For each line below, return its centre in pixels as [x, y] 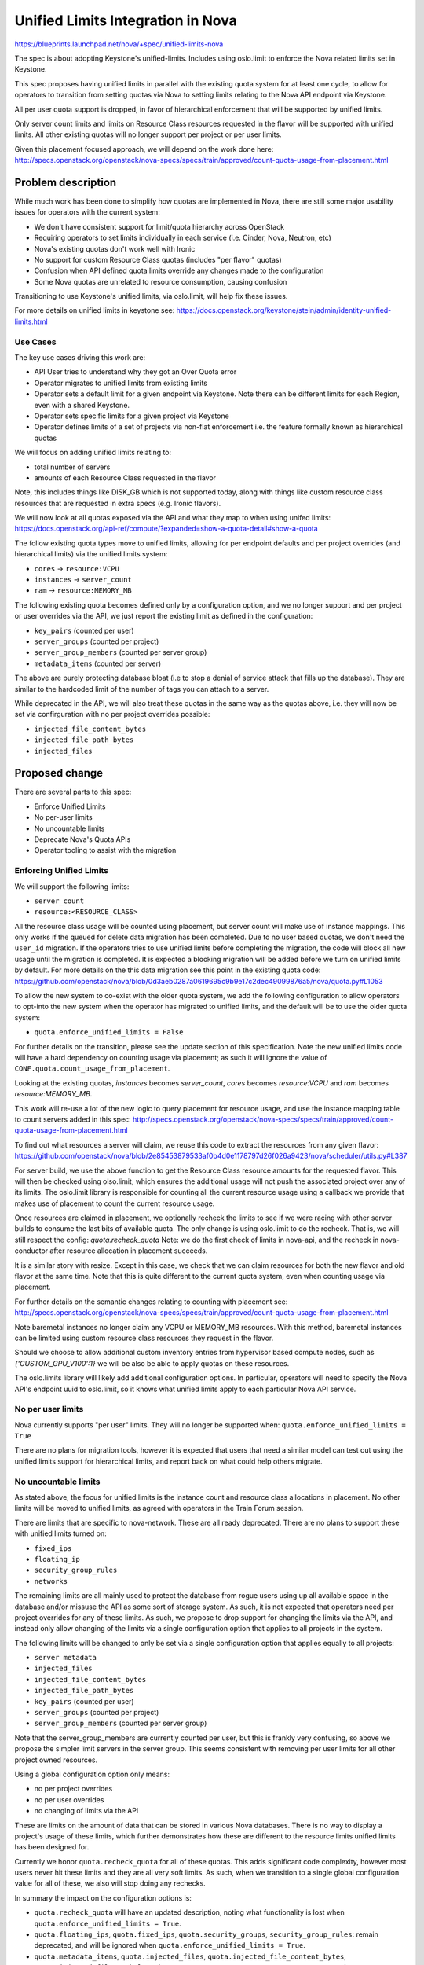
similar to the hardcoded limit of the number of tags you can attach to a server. [142, 689]
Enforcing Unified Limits [62, 871]
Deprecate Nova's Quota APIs [82, 839]
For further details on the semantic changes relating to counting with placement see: [151, 1302]
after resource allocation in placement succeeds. [129, 1251]
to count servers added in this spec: [73, 1119]
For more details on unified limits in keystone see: [95, 310]
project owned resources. [56, 1760]
